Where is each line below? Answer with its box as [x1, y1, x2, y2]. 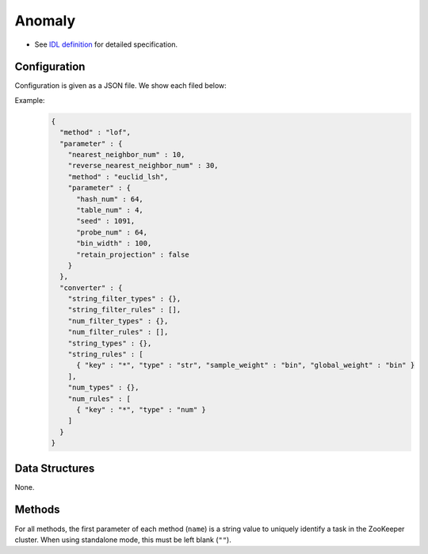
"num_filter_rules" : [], [67, 327, 169, 337]
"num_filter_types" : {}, [67, 316, 169, 325]
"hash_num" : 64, [76, 194, 144, 204]
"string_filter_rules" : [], [67, 305, 182, 315]
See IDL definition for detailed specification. [34, 40, 178, 49]
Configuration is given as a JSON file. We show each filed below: [14, 81, 227, 90]
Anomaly [14, 12, 76, 29]
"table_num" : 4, [76, 205, 144, 214]
